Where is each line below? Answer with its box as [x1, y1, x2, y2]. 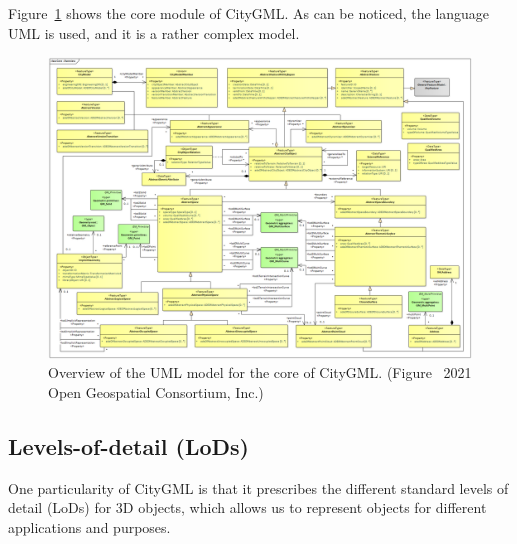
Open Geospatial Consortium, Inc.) [48, 381, 264, 402]
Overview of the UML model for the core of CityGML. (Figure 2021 [48, 362, 472, 383]
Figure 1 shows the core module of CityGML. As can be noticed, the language [8, 3, 490, 23]
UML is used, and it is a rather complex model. [8, 22, 300, 43]
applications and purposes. [8, 516, 171, 537]
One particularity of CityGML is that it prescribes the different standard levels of [8, 477, 509, 498]
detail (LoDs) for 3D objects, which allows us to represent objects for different [8, 497, 487, 518]
